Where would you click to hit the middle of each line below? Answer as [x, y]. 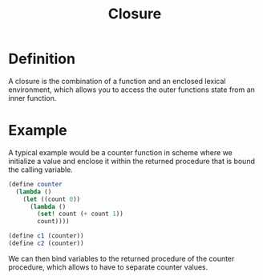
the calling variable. [41, 170]
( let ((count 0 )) [52, 199]
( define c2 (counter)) [46, 243]
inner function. [32, 98]
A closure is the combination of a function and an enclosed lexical [117, 81]
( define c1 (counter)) [46, 236]
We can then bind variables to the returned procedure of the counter [121, 258]
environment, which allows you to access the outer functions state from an [131, 90]
